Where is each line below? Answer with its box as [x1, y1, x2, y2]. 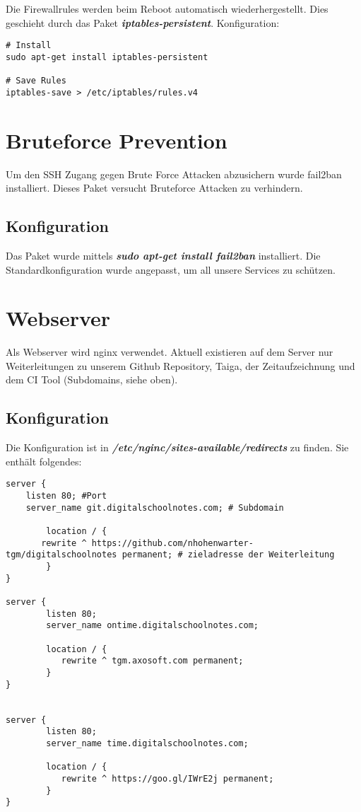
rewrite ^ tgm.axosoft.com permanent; [61, 656, 244, 666]
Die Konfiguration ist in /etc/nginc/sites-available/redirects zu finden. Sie [6, 440, 349, 455]
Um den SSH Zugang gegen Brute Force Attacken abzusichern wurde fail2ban [6, 166, 342, 181]
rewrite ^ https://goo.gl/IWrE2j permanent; [61, 773, 274, 784]
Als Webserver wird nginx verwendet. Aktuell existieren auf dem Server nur [6, 344, 333, 359]
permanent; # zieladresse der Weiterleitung [122, 550, 335, 560]
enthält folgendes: [6, 453, 82, 468]
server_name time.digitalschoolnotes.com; [46, 738, 249, 748]
